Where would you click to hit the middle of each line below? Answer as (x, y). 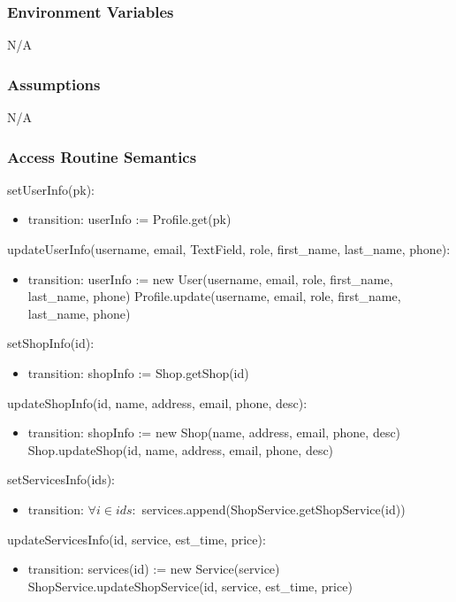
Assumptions (54, 84)
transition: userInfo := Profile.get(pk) (129, 219)
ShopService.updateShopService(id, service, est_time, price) (190, 586)
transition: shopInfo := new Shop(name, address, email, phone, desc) (214, 432)
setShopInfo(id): (51, 343)
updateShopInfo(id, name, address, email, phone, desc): (157, 402)
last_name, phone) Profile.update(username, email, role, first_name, (214, 296)
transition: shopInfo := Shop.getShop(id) (138, 373)
